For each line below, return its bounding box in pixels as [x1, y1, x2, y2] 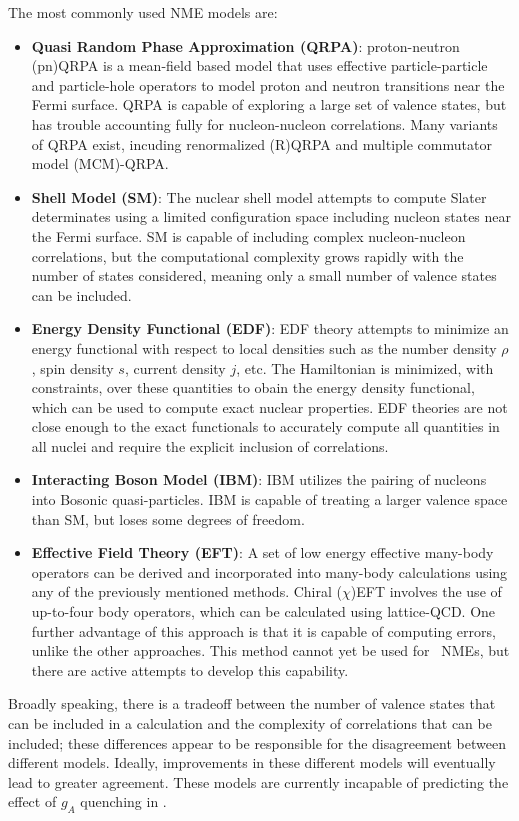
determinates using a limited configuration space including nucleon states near [31, 206, 512, 227]
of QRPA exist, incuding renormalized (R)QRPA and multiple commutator [31, 133, 492, 154]
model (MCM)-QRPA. [31, 153, 169, 174]
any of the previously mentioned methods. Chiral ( [31, 581, 342, 602]
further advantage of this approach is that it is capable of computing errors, [31, 620, 496, 641]
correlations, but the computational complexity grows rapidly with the [31, 245, 464, 266]
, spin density [31, 357, 114, 378]
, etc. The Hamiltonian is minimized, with [236, 357, 494, 378]
